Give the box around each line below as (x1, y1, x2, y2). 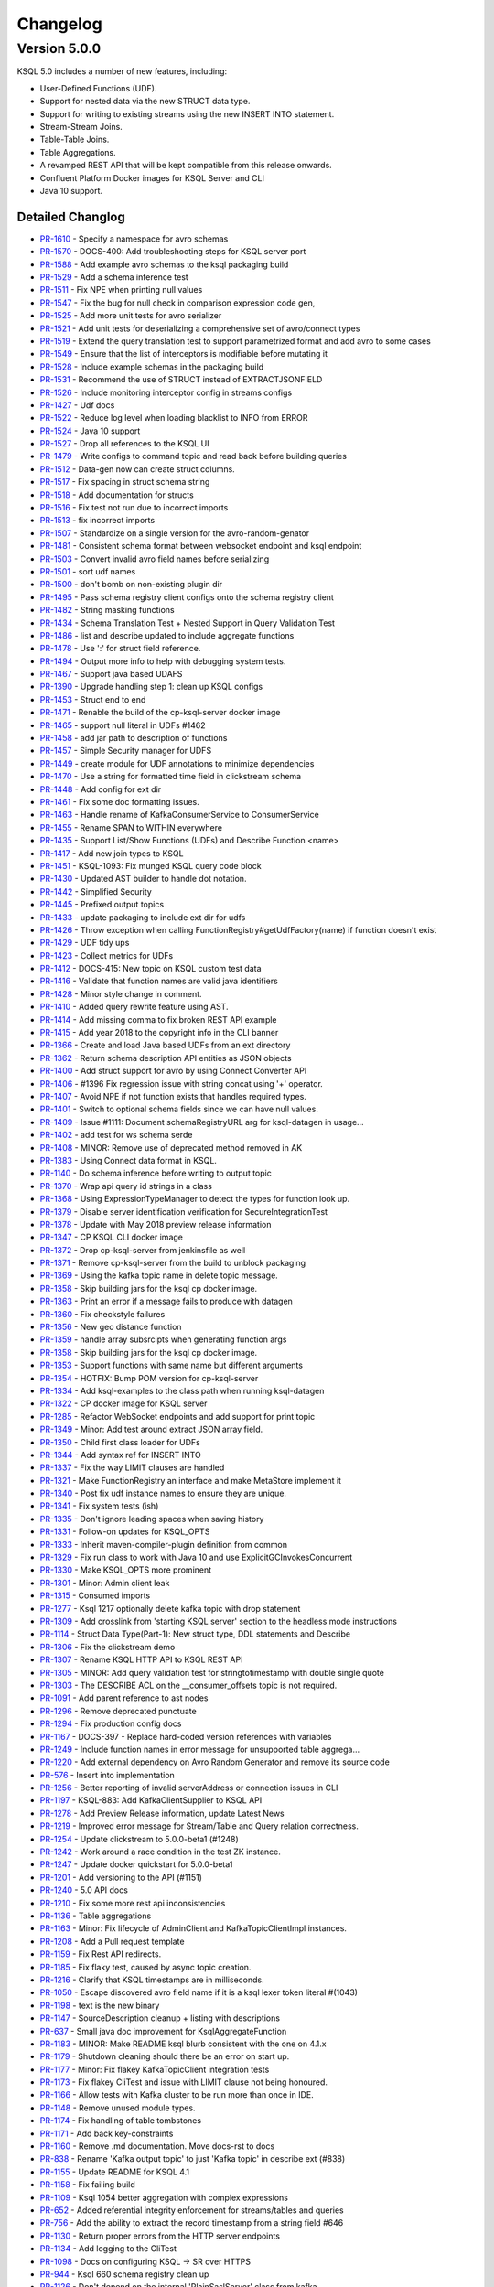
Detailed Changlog (16, 209, 125, 224)
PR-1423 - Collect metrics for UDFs (39, 950, 174, 961)
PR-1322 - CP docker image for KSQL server (39, 1398, 208, 1409)
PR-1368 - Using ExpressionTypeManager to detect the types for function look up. (39, 1194, 350, 1205)
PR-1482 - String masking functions (39, 605, 175, 616)
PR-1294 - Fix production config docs (39, 1718, 182, 1729)
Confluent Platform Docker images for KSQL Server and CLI (39, 172, 265, 183)
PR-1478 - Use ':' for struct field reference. (39, 643, 201, 654)
